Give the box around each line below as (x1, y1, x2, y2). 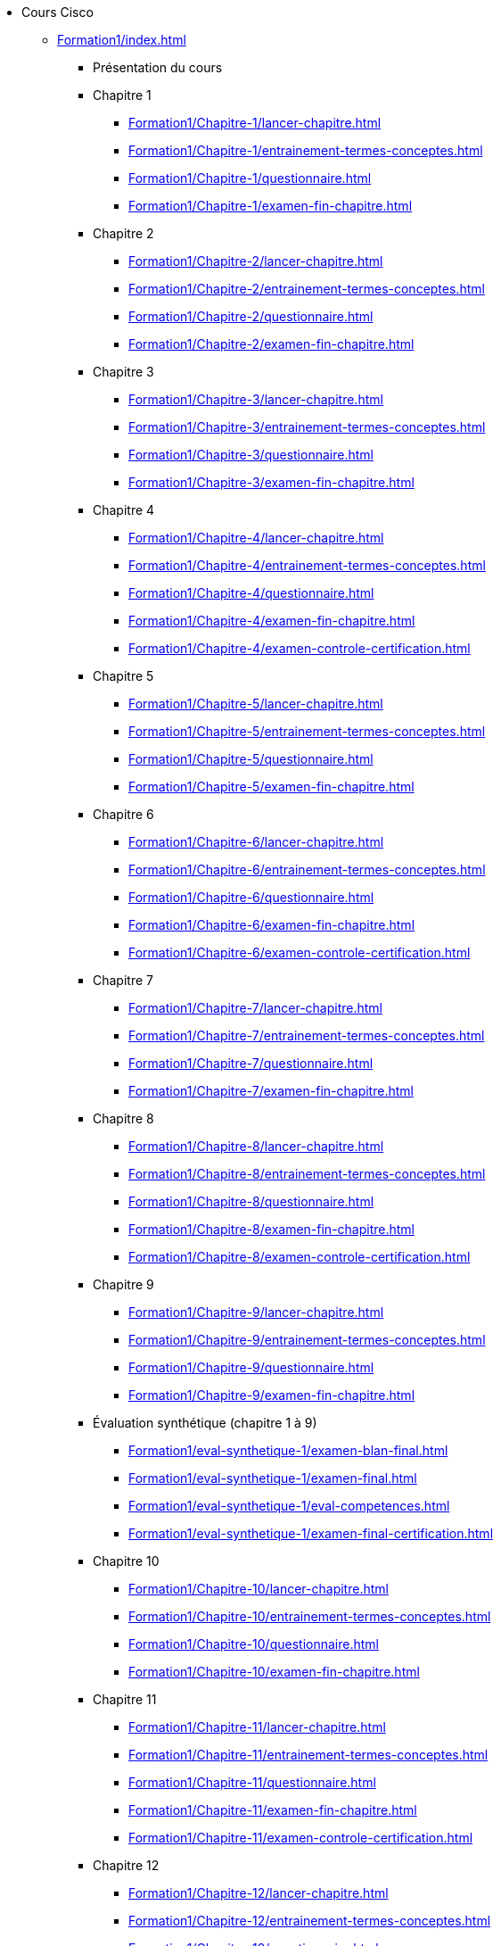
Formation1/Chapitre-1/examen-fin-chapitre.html (128, 198, 413, 213)
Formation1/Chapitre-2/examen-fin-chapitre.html (128, 336, 415, 352)
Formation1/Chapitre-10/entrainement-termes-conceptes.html (128, 1609, 491, 1624)
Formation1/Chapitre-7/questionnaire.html (128, 1056, 374, 1071)
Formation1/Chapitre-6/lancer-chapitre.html (128, 834, 384, 849)
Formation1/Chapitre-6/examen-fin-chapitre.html (128, 917, 415, 932)
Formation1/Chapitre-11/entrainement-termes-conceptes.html (128, 1747, 489, 1762)
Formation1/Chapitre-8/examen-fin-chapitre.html (128, 1221, 415, 1237)
